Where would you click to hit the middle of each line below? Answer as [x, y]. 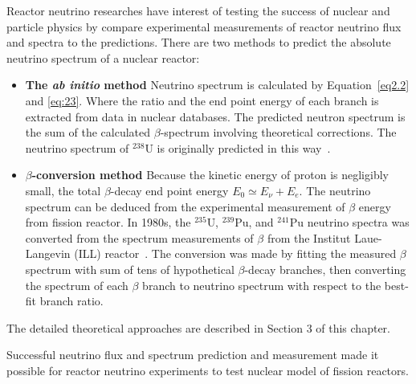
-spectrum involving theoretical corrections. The [278, 132]
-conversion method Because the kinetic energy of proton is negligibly [210, 175]
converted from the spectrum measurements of [139, 237]
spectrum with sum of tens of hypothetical [130, 269]
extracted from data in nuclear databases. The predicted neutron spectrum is [215, 116]
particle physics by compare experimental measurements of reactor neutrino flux [204, 26]
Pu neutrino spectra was [349, 222]
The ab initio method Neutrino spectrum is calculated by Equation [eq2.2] [217, 85]
